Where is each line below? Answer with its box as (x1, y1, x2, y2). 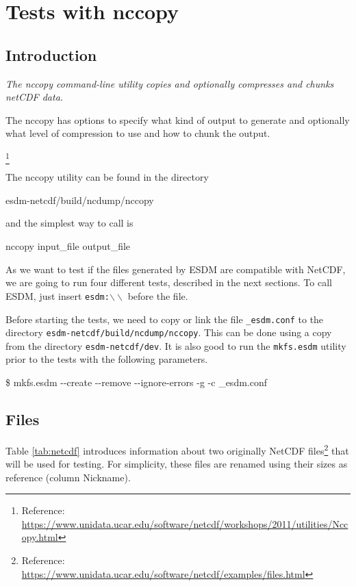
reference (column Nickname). (5, 470, 131, 484)
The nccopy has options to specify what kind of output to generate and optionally (5, 112, 350, 127)
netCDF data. (5, 90, 64, 104)
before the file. (127, 288, 188, 303)
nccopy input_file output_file (5, 239, 131, 253)
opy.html (21, 530, 58, 544)
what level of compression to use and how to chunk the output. (5, 126, 270, 140)
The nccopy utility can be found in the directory (5, 170, 209, 184)
